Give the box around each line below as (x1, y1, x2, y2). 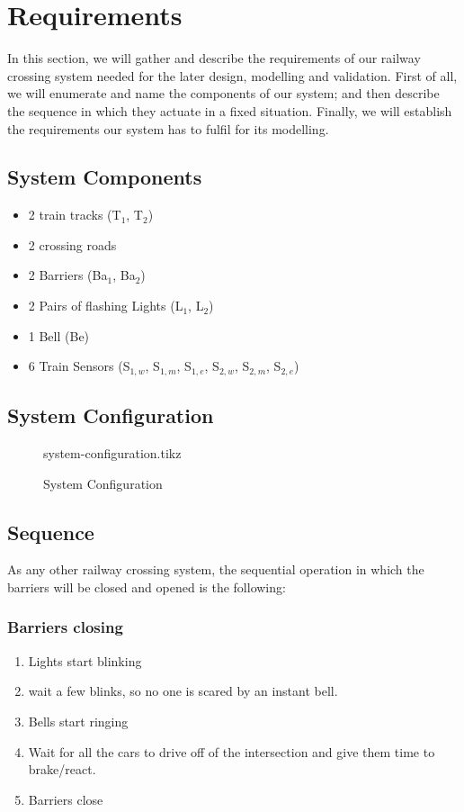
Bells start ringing (28, 711, 129, 730)
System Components (7, 163, 202, 191)
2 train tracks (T (28, 205, 121, 224)
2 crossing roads (28, 235, 117, 254)
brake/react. (28, 760, 96, 779)
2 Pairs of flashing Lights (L (28, 296, 183, 315)
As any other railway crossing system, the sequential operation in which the (7, 560, 424, 579)
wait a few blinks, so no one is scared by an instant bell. (28, 681, 338, 700)
